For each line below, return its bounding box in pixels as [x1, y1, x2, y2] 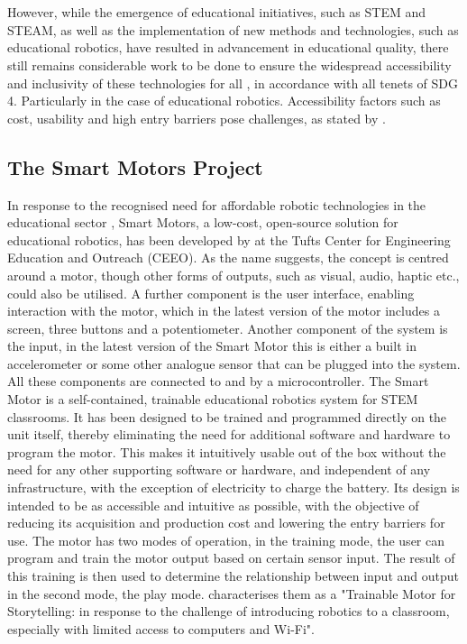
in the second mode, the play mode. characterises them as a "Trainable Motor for [7, 584, 456, 603]
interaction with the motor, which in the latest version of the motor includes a [7, 301, 440, 320]
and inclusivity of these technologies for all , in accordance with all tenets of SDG [7, 73, 459, 92]
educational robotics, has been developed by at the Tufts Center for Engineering [7, 230, 451, 249]
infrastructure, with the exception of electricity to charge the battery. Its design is [7, 478, 460, 497]
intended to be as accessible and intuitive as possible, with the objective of [7, 495, 419, 514]
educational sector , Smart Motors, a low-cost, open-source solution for [7, 213, 398, 232]
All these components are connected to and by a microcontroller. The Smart [7, 372, 429, 391]
